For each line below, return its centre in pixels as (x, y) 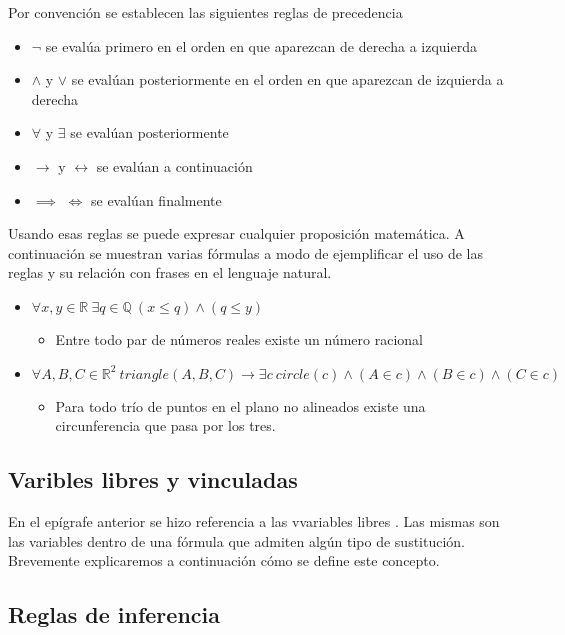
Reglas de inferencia (114, 614)
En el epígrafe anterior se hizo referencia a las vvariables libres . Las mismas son (254, 520)
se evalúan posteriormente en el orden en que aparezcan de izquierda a (287, 79)
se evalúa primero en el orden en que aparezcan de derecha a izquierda (261, 45)
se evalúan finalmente (156, 199)
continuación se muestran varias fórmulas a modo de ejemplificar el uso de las (246, 252)
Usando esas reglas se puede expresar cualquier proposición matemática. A (236, 233)
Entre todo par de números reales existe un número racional (239, 338)
